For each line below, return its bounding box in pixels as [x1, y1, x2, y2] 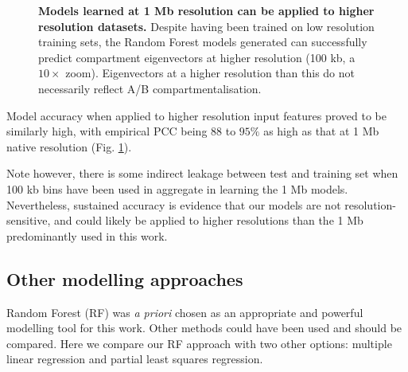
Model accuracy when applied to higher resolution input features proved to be [6, 107, 387, 123]
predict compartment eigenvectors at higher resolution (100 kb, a [38, 49, 356, 65]
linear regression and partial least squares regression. [6, 350, 263, 367]
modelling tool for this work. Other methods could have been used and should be [6, 319, 402, 336]
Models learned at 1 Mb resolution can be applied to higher [38, 2, 375, 18]
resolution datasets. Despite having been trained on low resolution [38, 18, 375, 34]
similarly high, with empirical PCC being [6, 123, 208, 139]
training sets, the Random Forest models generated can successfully [38, 33, 367, 50]
